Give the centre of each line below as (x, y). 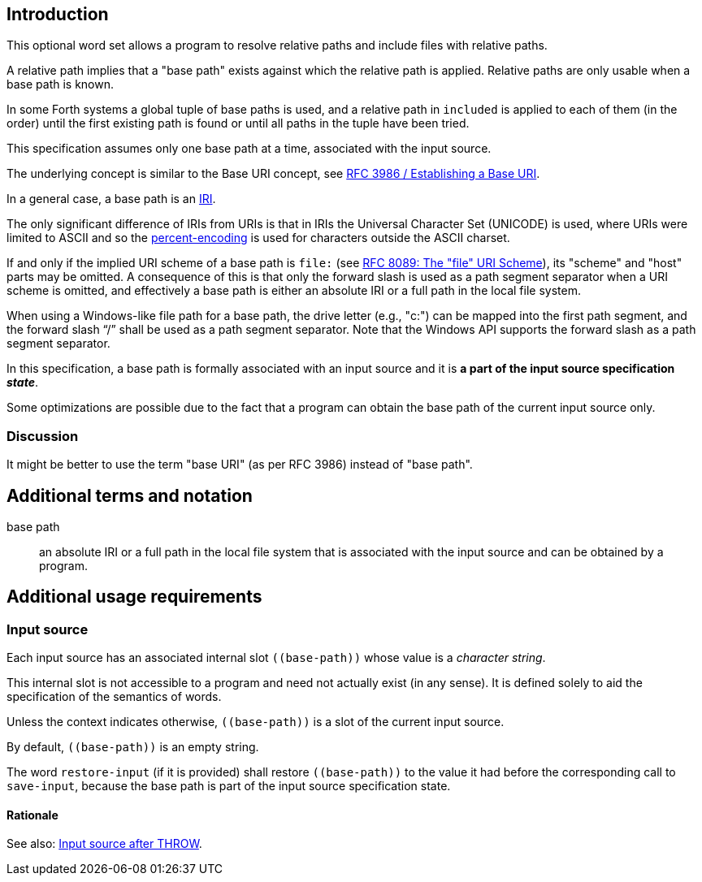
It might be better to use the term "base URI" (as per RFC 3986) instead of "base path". (240, 465)
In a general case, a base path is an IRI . (111, 199)
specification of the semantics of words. (114, 697)
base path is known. (61, 84)
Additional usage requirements (134, 597)
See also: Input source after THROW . (104, 844)
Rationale (32, 815)
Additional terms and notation (130, 495)
